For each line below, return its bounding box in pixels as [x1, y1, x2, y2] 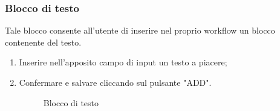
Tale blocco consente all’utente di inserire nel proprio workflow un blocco [5, 24, 275, 37]
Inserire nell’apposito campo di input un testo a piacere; [19, 56, 227, 68]
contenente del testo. [5, 35, 82, 48]
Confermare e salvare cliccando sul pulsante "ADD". [19, 76, 212, 88]
